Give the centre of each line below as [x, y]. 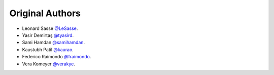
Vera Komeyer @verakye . [49, 64]
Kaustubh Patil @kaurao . [48, 49]
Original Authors [45, 13]
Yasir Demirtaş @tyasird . [48, 35]
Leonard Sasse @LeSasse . [50, 28]
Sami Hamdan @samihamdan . [54, 43]
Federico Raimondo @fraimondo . [57, 57]
